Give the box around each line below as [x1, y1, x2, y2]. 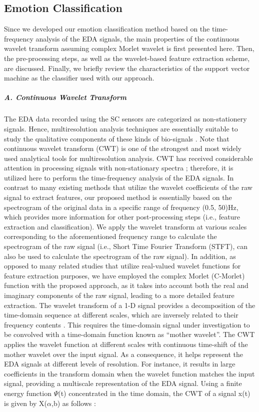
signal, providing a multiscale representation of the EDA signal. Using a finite [4, 378, 242, 388]
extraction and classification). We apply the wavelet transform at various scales [4, 221, 247, 231]
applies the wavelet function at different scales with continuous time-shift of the [4, 338, 248, 349]
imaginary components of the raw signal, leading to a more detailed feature [4, 290, 234, 300]
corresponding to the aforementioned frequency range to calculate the [4, 231, 217, 241]
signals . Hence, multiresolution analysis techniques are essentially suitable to [4, 123, 238, 133]
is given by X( [4, 397, 47, 408]
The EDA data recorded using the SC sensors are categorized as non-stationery [4, 113, 247, 124]
